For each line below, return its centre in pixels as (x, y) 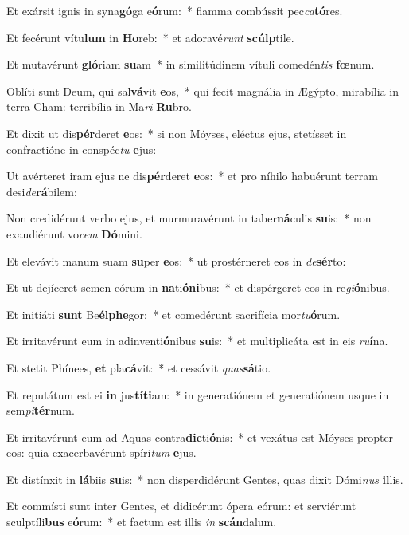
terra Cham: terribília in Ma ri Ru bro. (99, 106)
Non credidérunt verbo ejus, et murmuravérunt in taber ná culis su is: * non (189, 218)
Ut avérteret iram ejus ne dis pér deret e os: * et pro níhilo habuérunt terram (192, 176)
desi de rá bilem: (42, 191)
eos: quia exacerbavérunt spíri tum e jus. (101, 452)
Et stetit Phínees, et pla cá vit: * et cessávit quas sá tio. (139, 367)
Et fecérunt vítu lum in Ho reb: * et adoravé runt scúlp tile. (150, 37)
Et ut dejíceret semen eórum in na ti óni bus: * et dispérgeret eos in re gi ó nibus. (198, 287)
